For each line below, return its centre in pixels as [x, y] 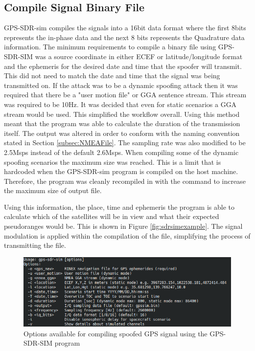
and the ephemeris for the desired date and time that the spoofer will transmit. [123, 66]
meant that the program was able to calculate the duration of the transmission [122, 123]
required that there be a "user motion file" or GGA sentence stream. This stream [125, 95]
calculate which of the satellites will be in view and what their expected [112, 216]
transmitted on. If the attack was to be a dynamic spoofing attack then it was [121, 85]
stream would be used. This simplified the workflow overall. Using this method [122, 114]
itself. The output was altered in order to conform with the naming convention [122, 133]
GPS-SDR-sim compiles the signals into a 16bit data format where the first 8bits [125, 28]
